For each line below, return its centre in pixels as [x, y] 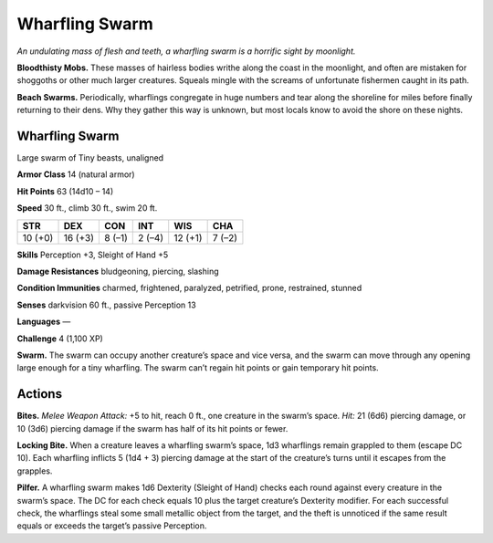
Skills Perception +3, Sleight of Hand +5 [93, 255]
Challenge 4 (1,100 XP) [60, 339]
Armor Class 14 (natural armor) [76, 174]
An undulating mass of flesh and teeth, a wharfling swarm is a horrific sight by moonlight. [186, 51]
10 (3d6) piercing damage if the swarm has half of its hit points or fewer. [152, 428]
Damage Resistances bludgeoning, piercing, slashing [118, 271]
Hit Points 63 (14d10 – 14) [65, 191]
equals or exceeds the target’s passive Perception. [112, 526]
